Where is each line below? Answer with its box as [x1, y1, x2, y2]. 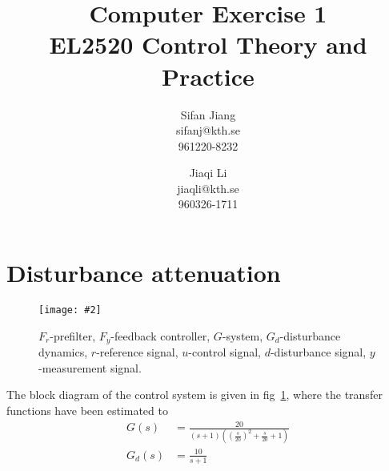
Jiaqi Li [189, 164, 227, 181]
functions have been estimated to [6, 401, 168, 418]
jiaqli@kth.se [177, 179, 239, 196]
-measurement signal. [38, 359, 142, 376]
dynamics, [38, 344, 88, 360]
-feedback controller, [110, 327, 211, 344]
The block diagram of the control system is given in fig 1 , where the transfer [6, 386, 383, 403]
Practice [162, 59, 255, 92]
